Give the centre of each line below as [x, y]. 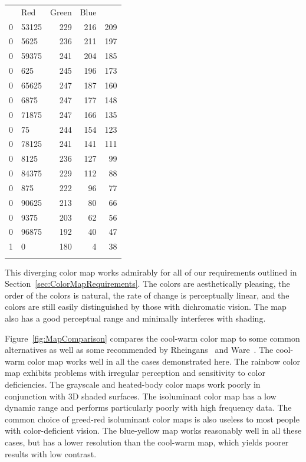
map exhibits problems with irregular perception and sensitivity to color [135, 373]
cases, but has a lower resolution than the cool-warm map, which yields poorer [147, 442]
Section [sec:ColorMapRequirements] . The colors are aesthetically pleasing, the [147, 284]
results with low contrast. [51, 453]
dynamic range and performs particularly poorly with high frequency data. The [148, 407]
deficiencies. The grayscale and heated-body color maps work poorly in [133, 384]
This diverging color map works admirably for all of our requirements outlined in [151, 272]
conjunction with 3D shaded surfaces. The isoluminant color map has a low [141, 396]
